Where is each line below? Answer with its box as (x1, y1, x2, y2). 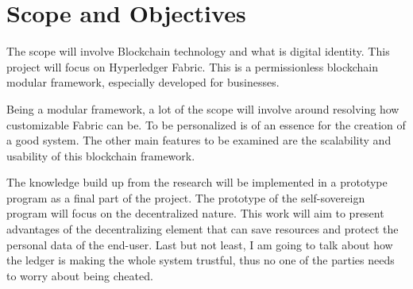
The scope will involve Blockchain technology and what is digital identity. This (6, 43, 390, 60)
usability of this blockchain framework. (6, 147, 195, 164)
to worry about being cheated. (6, 267, 153, 283)
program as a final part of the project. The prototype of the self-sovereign (6, 189, 365, 206)
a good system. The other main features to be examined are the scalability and (6, 132, 392, 148)
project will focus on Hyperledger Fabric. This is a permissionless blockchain (6, 58, 378, 75)
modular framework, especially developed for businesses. (6, 74, 280, 91)
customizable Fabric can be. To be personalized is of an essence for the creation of (6, 116, 406, 133)
